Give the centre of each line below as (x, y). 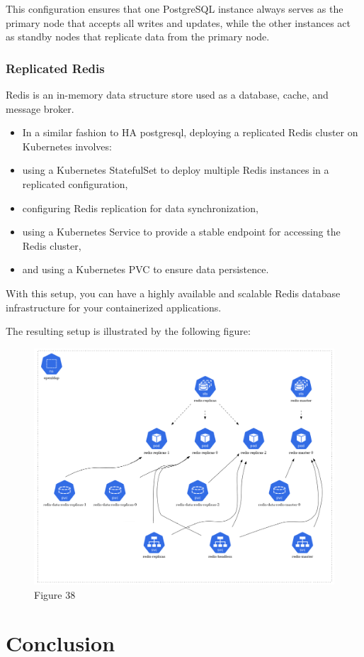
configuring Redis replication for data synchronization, (140, 208)
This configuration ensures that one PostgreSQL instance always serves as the (175, 9)
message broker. (40, 108)
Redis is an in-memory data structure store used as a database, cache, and (167, 94)
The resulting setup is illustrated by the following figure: (128, 331)
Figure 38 (55, 594)
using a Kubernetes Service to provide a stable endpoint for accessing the (181, 232)
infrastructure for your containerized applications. (114, 307)
